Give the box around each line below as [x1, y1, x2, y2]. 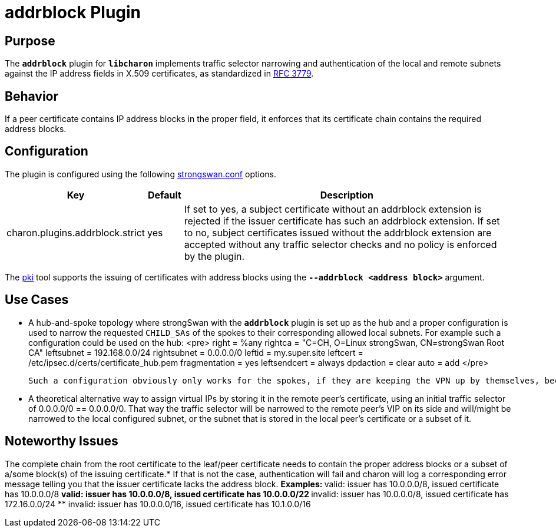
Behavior [5, 88, 59, 104]
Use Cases [5, 292, 69, 308]
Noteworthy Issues [5, 434, 118, 449]
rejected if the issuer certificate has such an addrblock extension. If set [184, 214, 500, 227]
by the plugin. [184, 250, 245, 262]
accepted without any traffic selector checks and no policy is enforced [184, 238, 497, 250]
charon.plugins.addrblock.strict [6, 226, 145, 239]
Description [320, 189, 374, 201]
